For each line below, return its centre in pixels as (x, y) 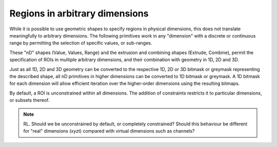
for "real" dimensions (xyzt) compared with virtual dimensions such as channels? (109, 131)
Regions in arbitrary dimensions (79, 13)
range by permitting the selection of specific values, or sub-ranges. (81, 43)
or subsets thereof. (29, 100)
